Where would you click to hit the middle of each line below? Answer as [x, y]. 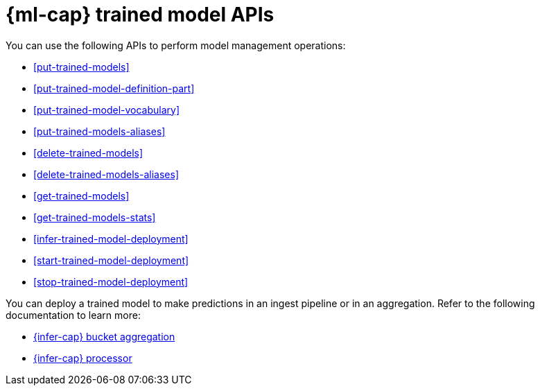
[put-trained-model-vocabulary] [107, 110]
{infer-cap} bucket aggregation [104, 336]
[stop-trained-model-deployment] [111, 281]
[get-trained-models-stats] [95, 217]
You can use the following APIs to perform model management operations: [176, 45]
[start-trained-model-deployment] [111, 260]
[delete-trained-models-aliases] [106, 174]
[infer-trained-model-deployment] [111, 238]
